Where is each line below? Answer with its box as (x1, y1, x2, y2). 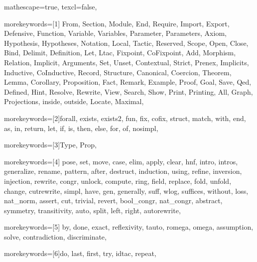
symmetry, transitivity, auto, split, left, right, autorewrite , (4, 205, 181, 215)
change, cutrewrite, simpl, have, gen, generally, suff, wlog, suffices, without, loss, (4, 185, 249, 196)
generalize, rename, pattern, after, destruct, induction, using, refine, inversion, (4, 166, 242, 176)
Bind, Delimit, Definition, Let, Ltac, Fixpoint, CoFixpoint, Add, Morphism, (4, 47, 236, 58)
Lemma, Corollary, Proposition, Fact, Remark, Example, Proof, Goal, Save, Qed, (4, 77, 252, 87)
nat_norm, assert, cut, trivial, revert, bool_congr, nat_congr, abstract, (4, 195, 223, 206)
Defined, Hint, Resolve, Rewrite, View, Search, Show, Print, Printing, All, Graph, (4, 86, 253, 97)
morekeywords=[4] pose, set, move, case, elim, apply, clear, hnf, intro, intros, (4, 156, 238, 166)
